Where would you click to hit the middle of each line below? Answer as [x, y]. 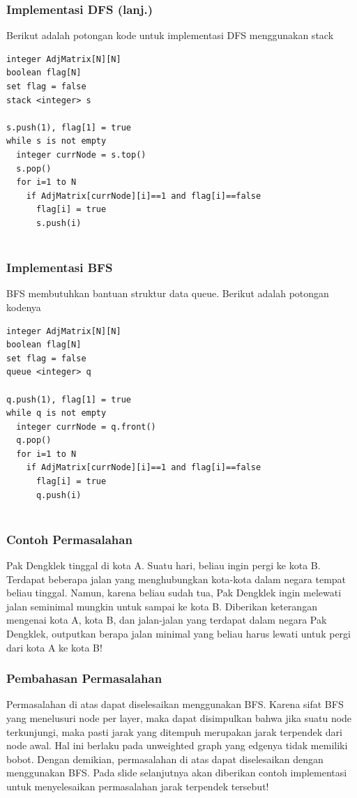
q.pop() [34, 441]
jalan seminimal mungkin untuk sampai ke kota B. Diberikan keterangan [162, 606]
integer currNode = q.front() [86, 427]
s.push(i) [59, 223]
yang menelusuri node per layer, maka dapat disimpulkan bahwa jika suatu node [179, 718]
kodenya [24, 307]
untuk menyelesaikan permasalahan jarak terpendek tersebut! [138, 786]
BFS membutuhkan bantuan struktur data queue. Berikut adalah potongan [168, 293]
